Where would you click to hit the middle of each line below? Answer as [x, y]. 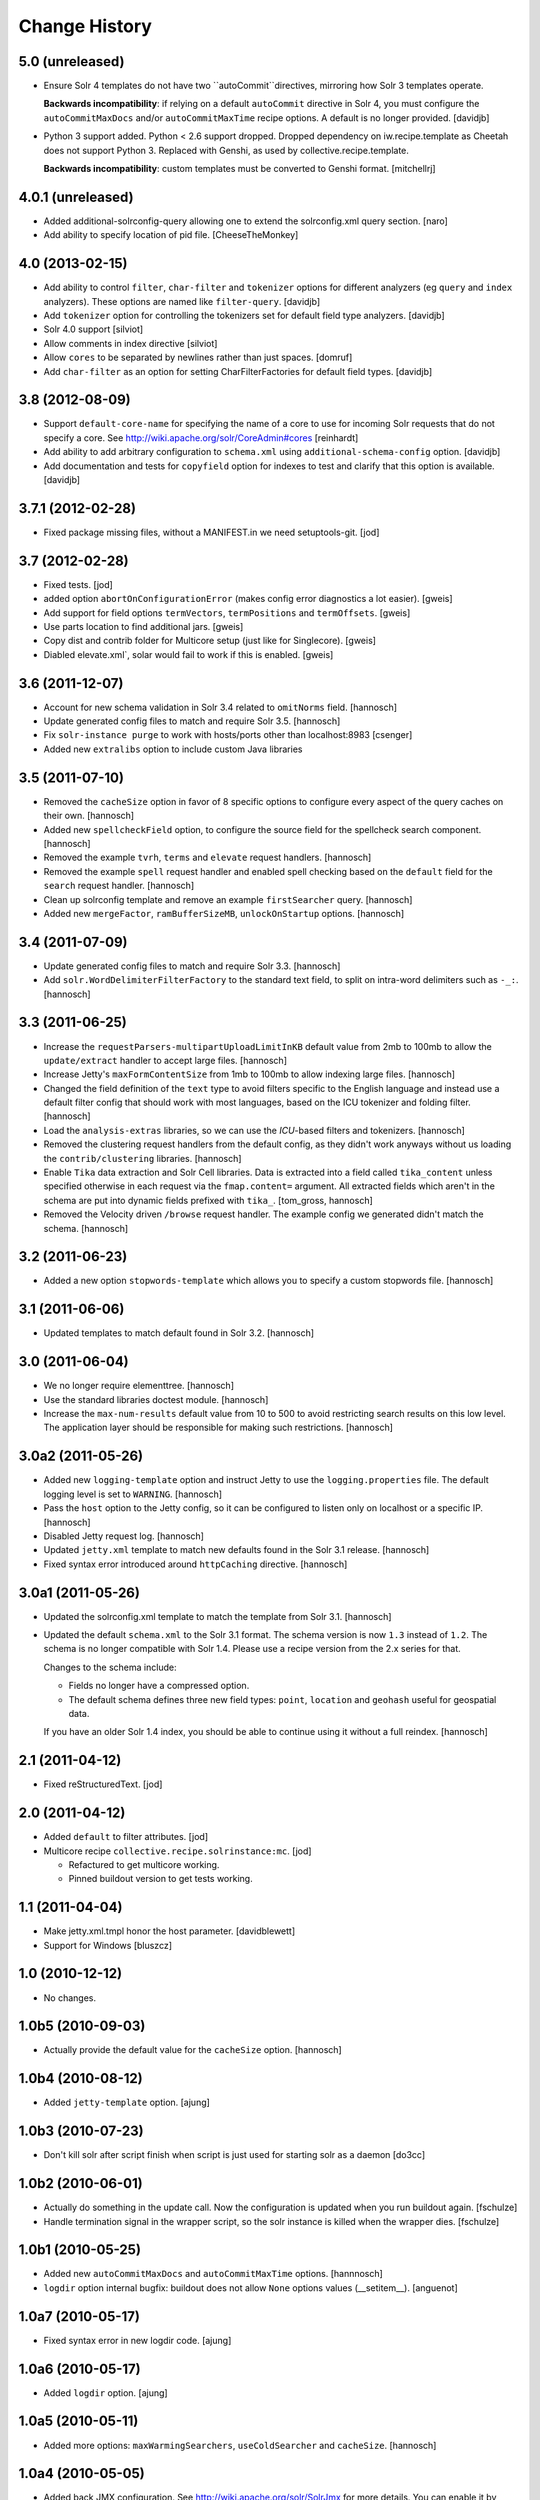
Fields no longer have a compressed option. [159, 1686]
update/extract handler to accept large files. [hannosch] [165, 1060]
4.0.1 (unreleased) [76, 196]
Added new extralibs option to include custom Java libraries [173, 749]
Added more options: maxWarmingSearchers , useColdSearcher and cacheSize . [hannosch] [240, 2445]
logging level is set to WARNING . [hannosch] [133, 1494]
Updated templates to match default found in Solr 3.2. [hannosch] [179, 1333]
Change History [85, 26]
